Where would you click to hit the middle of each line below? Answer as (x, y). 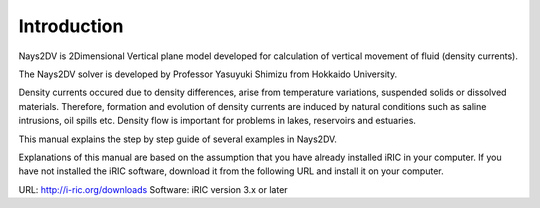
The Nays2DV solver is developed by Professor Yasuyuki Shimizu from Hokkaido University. (208, 74)
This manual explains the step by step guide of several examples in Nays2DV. (177, 139)
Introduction (71, 26)
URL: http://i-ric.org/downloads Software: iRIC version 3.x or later (153, 189)
